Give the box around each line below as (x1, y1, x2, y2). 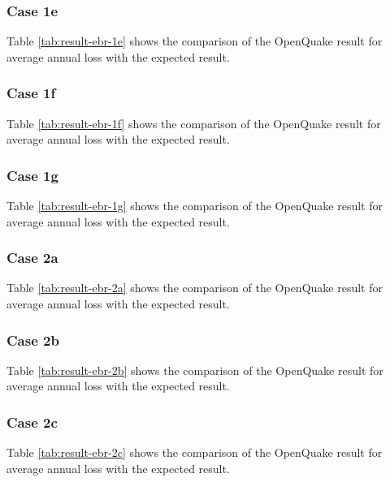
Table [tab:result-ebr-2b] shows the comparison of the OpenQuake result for (6, 361, 383, 378)
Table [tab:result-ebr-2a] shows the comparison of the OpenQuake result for (6, 279, 383, 296)
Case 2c (6, 411, 58, 432)
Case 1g (6, 165, 58, 185)
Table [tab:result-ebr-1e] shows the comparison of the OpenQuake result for (6, 32, 383, 49)
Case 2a (6, 247, 58, 268)
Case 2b (6, 329, 59, 350)
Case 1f (6, 83, 56, 103)
